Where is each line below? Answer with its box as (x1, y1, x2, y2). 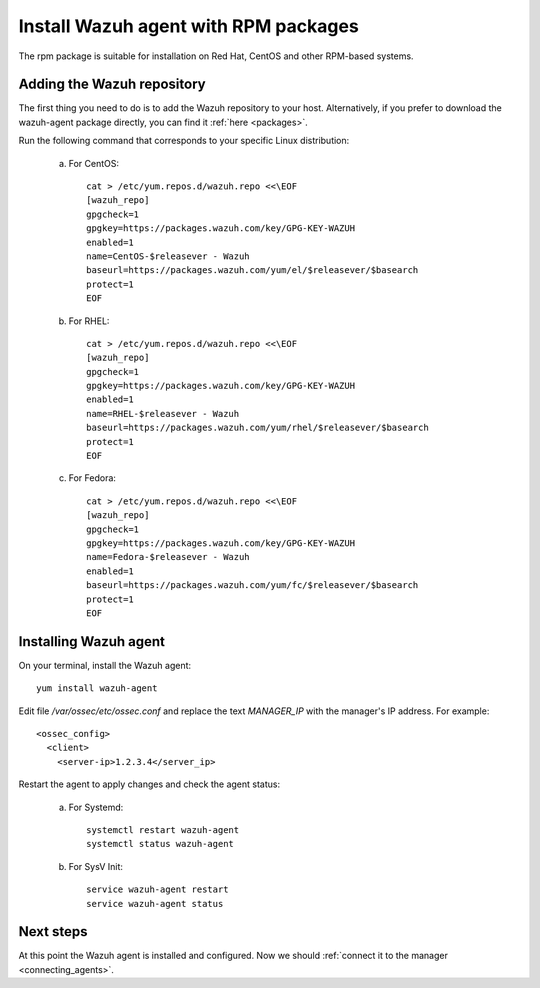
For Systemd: (68, 801, 124, 813)
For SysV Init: (68, 860, 124, 872)
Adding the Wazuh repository (18, 76, 206, 93)
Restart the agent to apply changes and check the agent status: (18, 778, 280, 790)
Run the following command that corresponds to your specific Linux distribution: (18, 135, 350, 147)
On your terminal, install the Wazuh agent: (18, 659, 192, 671)
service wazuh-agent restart (86, 884, 229, 895)
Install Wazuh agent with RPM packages (18, 15, 359, 37)
